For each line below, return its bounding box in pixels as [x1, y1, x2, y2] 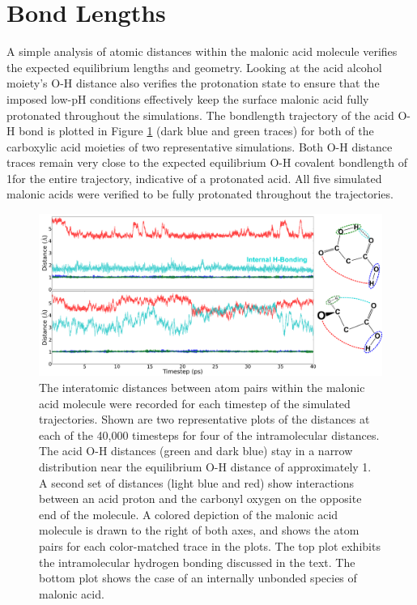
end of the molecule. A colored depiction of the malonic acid [39, 505, 338, 522]
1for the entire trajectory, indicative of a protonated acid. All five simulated [6, 169, 382, 186]
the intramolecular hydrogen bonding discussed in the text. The [39, 553, 355, 570]
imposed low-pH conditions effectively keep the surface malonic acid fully [6, 90, 369, 107]
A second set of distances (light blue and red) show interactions [39, 474, 355, 491]
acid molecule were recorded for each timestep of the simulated [39, 394, 351, 411]
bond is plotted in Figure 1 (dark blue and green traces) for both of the [19, 122, 374, 139]
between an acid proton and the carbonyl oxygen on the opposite [39, 490, 362, 507]
